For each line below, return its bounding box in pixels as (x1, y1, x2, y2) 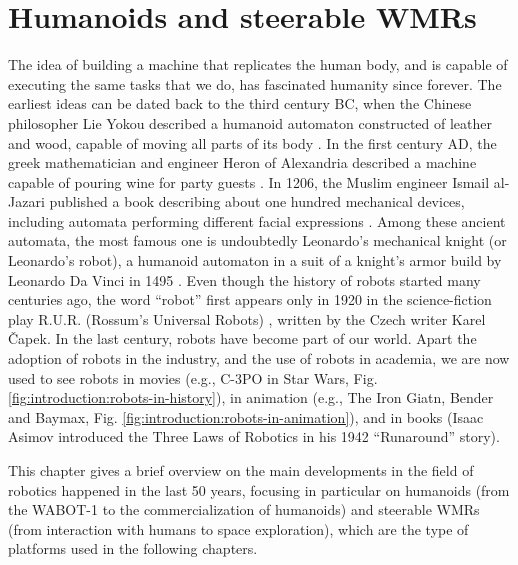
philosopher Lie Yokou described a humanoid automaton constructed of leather (8, 112, 493, 133)
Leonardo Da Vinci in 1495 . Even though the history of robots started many (8, 269, 481, 290)
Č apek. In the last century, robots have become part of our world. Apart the (8, 328, 477, 349)
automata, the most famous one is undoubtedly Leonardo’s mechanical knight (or (8, 230, 507, 251)
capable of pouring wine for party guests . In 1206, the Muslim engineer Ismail (8, 171, 490, 192)
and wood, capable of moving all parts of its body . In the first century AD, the (8, 132, 497, 153)
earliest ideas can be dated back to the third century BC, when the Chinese (8, 93, 472, 114)
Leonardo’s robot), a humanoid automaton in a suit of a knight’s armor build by (8, 250, 502, 271)
